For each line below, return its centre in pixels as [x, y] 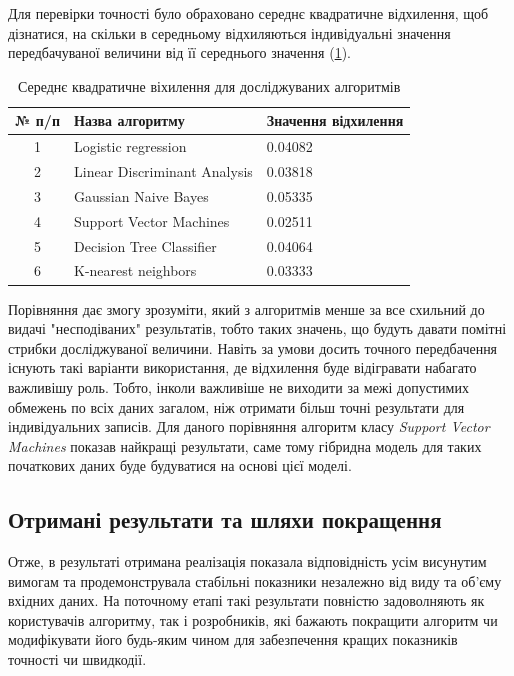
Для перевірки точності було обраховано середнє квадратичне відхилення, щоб [248, 13]
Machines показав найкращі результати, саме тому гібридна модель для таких [245, 445]
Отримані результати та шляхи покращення [225, 519]
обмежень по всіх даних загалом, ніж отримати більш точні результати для [236, 406]
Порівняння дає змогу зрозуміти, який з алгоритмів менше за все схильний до [246, 308]
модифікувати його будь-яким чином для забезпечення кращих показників [233, 639]
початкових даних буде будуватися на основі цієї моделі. [180, 465]
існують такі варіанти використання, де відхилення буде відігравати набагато [242, 367]
